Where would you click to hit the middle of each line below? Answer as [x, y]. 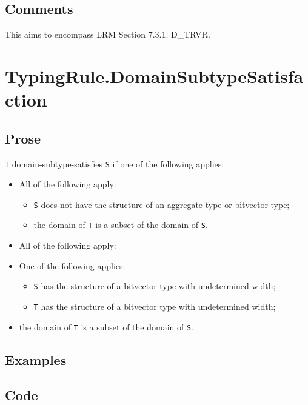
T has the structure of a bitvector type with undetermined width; [155, 306]
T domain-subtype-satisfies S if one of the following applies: [115, 163]
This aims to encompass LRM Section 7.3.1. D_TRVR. [108, 34]
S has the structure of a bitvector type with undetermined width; [155, 286]
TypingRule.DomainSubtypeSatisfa [154, 75]
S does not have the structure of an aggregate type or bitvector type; [162, 204]
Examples [36, 359]
